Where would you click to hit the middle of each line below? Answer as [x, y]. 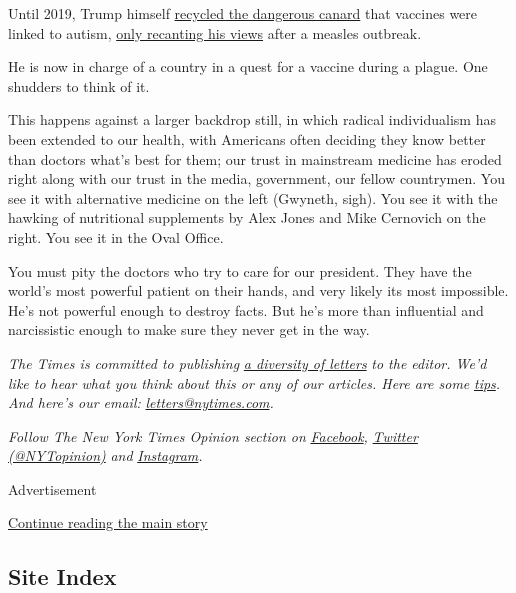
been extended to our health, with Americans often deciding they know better [247, 138]
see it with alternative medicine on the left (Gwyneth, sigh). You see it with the [253, 197]
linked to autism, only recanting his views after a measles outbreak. [215, 32]
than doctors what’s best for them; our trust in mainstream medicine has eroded [255, 158]
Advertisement [52, 488]
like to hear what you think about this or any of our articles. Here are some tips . [254, 382]
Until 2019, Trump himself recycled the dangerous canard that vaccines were [243, 13]
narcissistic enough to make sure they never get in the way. [189, 329]
